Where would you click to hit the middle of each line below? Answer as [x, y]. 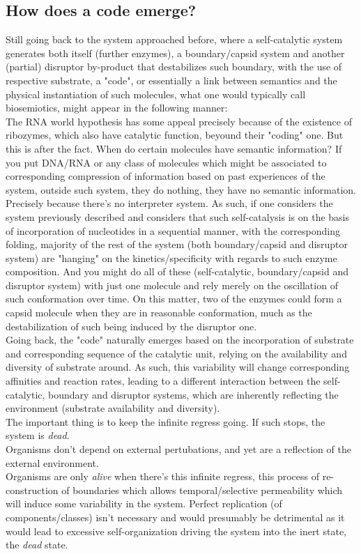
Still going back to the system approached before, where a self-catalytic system [174, 39]
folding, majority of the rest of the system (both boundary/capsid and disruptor [177, 244]
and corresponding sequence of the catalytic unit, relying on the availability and [176, 353]
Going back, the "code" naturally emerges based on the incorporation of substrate [180, 340]
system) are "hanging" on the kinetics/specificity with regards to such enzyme [171, 257]
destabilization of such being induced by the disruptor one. [131, 326]
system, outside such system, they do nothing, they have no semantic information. [181, 189]
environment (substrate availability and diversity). [113, 408]
